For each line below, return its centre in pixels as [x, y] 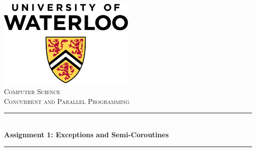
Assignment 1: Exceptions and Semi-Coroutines [86, 134]
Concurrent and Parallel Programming [67, 101]
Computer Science [32, 91]
